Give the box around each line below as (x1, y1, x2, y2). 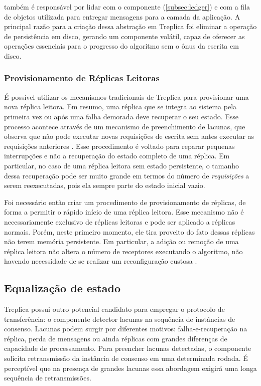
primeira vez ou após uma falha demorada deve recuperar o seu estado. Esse (4, 111, 239, 121)
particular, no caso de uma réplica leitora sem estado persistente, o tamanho (4, 160, 239, 170)
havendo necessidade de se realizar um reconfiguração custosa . (4, 256, 197, 266)
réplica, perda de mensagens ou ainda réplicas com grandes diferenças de (4, 333, 227, 343)
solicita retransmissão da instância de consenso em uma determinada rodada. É (4, 353, 248, 363)
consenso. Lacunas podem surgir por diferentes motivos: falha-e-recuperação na (4, 323, 247, 334)
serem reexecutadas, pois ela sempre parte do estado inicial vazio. (4, 180, 205, 190)
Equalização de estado (4, 280, 120, 296)
